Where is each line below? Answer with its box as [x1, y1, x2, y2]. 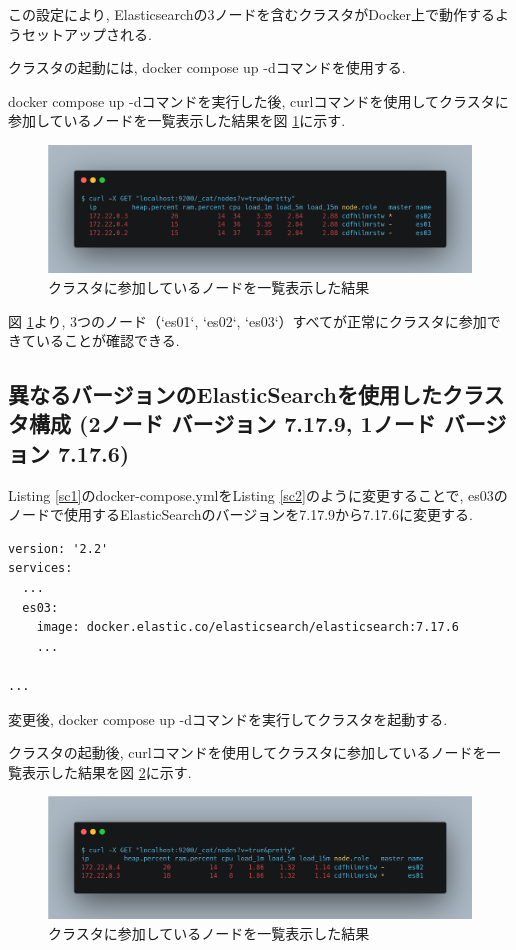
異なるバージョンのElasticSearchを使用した [8, 379, 442, 410]
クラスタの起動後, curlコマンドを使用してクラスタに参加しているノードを [8, 742, 487, 763]
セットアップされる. [21, 23, 152, 44]
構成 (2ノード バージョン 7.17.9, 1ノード [28, 408, 436, 439]
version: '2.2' [8, 541, 109, 556]
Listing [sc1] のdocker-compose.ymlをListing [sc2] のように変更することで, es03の [8, 484, 508, 505]
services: [8, 561, 73, 576]
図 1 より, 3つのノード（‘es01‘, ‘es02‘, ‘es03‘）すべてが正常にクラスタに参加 [8, 310, 487, 331]
